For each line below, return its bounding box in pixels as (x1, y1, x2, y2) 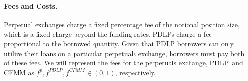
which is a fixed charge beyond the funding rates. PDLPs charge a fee (4, 29, 212, 39)
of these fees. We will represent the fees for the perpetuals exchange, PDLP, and (4, 58, 243, 68)
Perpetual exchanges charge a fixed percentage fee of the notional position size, (4, 19, 240, 29)
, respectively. (115, 67, 156, 77)
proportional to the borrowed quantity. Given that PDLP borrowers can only (4, 38, 234, 48)
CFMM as (4, 67, 35, 77)
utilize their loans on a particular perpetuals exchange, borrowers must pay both (4, 48, 245, 58)
